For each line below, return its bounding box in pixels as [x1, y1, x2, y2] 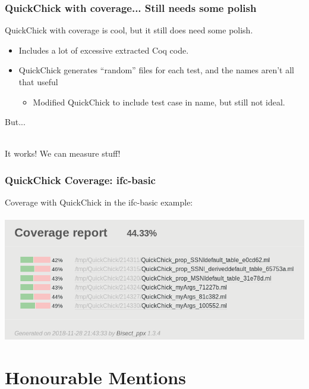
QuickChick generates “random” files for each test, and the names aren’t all [18, 64, 294, 76]
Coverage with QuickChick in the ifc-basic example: [5, 196, 193, 208]
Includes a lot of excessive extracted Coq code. [18, 43, 189, 56]
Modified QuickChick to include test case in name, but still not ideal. [33, 95, 285, 108]
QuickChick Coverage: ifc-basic [5, 172, 156, 187]
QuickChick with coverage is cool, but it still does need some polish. [5, 24, 253, 36]
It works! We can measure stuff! [5, 147, 121, 160]
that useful [18, 76, 58, 88]
